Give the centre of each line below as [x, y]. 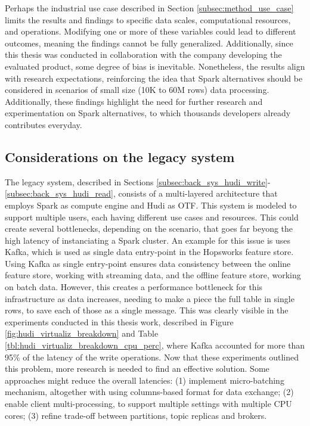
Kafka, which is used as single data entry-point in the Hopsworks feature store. [149, 252]
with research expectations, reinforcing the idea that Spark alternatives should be [154, 78]
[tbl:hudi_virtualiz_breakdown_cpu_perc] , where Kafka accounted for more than [155, 345]
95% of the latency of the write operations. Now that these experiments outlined [152, 357]
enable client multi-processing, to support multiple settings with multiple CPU [148, 404]
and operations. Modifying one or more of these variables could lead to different [151, 31]
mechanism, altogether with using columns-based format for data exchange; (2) [149, 392]
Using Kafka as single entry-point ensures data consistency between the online [148, 263]
